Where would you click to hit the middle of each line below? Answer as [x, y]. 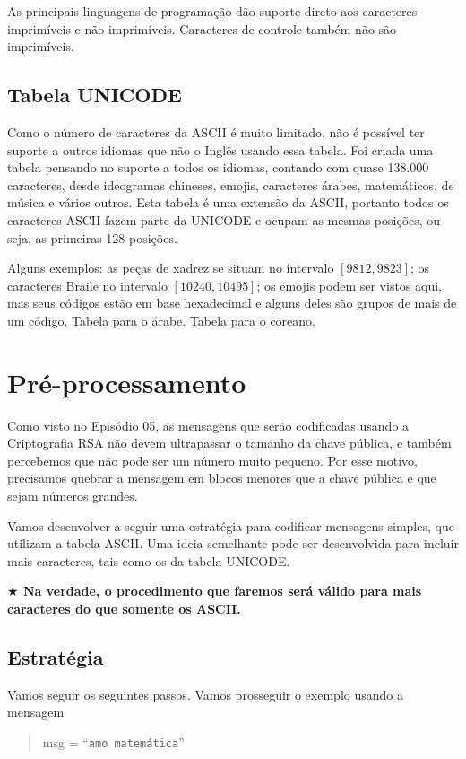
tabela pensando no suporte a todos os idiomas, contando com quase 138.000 [218, 167]
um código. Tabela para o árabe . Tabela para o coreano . [161, 320]
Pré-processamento [127, 382]
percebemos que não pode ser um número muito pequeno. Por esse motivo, [212, 460]
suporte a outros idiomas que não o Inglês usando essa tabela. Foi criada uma [220, 149]
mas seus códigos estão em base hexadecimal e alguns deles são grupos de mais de [232, 303]
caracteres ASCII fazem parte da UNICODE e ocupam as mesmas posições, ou [224, 219]
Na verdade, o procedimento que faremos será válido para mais [222, 591]
